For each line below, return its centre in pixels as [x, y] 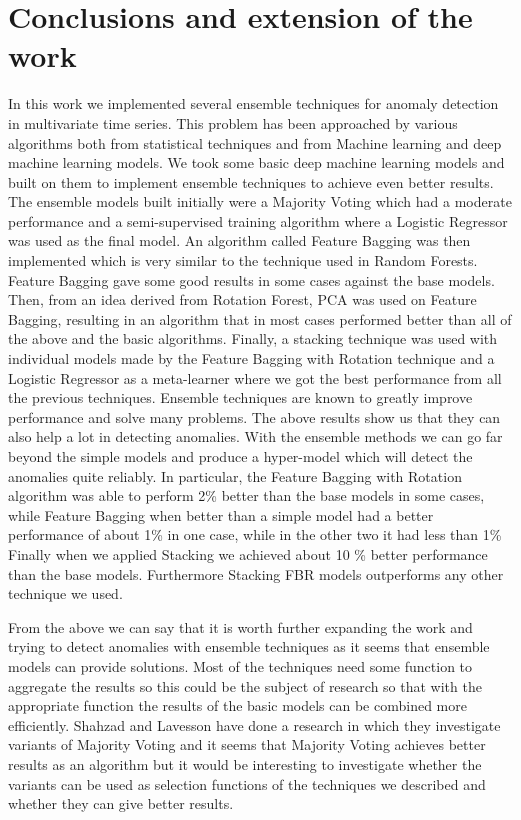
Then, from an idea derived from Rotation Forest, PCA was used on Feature [242, 299]
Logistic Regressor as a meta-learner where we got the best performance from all [255, 377]
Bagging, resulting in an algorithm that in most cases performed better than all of [260, 318]
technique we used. [65, 593]
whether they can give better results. [121, 803]
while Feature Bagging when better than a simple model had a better [221, 514]
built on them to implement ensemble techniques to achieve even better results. [251, 181]
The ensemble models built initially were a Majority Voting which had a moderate [260, 201]
